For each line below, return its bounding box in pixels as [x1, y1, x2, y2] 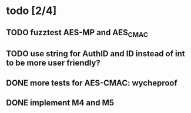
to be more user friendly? [6, 58, 101, 68]
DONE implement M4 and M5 [6, 98, 115, 108]
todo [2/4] [6, 4, 57, 18]
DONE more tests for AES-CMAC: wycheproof [6, 78, 177, 88]
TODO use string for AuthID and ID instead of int [6, 49, 185, 59]
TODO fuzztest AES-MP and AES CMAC [6, 28, 149, 39]
